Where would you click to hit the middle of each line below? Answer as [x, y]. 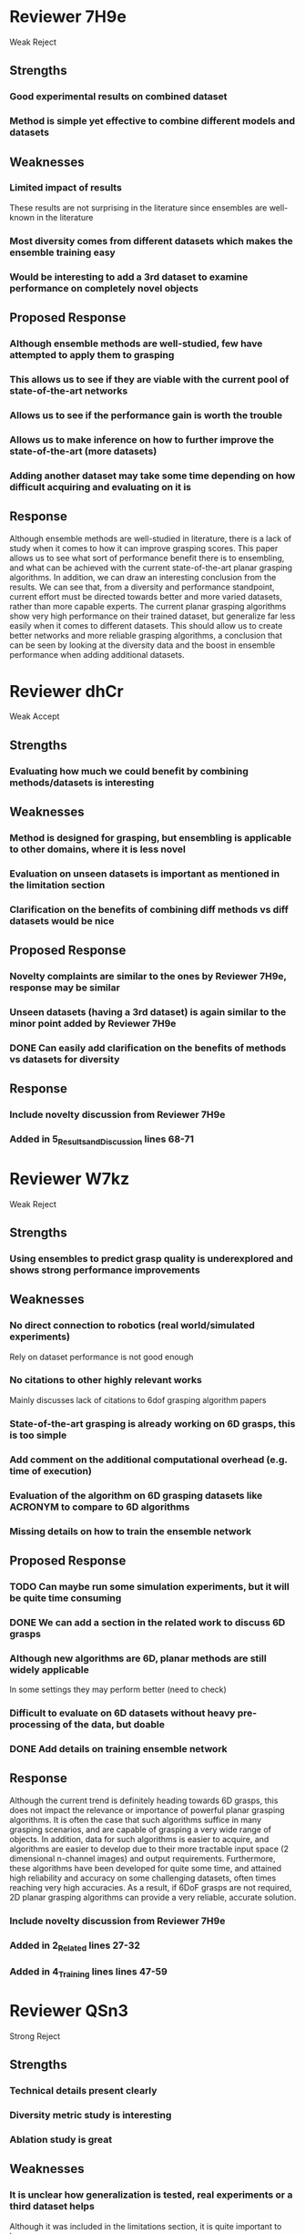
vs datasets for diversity [65, 1060]
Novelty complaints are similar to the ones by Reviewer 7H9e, [148, 977]
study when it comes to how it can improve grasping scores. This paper [144, 548]
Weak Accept [35, 716]
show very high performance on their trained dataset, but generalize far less [152, 616]
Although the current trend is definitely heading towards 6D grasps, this [144, 1800]
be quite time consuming [66, 1598]
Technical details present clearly [83, 2091]
